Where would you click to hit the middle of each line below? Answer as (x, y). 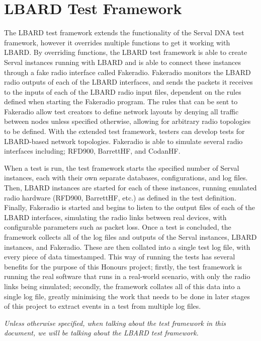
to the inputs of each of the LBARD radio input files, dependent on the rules (123, 91)
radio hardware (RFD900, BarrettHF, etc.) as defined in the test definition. (120, 197)
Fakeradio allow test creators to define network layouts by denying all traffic (121, 111)
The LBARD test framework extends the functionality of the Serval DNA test (124, 32)
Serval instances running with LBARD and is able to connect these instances (123, 62)
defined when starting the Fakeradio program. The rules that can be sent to (121, 101)
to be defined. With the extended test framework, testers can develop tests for (124, 131)
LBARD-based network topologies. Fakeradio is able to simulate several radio (123, 141)
